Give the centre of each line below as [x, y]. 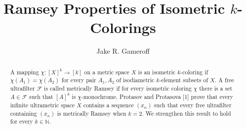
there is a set [216, 88]
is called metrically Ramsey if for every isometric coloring [118, 88]
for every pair [79, 80]
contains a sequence [108, 105]
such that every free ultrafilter [193, 105]
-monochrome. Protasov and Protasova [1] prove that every [157, 97]
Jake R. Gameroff [123, 51]
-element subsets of [184, 80]
